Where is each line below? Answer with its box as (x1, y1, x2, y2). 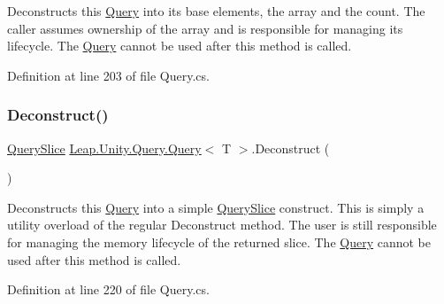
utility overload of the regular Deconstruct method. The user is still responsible (7, 215, 437, 234)
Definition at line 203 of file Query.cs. (7, 66, 210, 84)
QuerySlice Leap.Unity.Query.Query (7, 138, 202, 157)
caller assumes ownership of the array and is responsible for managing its (7, 19, 403, 37)
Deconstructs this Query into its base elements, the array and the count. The (7, 2, 425, 19)
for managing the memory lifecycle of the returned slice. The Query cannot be (7, 232, 431, 251)
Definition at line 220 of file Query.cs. (7, 280, 210, 299)
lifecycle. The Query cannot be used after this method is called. (7, 36, 352, 55)
